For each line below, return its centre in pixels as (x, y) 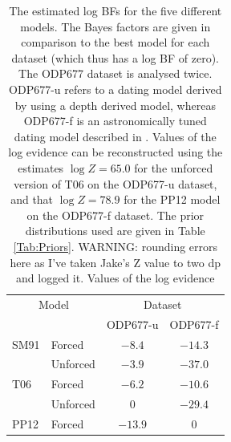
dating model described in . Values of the (115, 136)
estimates (41, 167)
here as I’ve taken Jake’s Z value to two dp (115, 262)
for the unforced (174, 167)
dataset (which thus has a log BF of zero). (115, 57)
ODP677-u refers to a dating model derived (115, 89)
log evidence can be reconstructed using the (115, 152)
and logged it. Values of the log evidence (115, 278)
